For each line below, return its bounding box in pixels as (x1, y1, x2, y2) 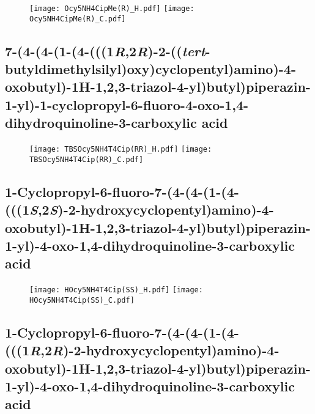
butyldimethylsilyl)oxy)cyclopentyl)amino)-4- (5, 59, 296, 78)
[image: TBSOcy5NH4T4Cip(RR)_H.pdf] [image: (29, 145, 212, 154)
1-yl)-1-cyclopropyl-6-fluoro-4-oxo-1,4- (5, 95, 249, 114)
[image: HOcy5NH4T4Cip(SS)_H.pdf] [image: (29, 286, 203, 295)
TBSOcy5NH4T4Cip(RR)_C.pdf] (29, 155, 144, 164)
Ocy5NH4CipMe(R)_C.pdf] (29, 14, 126, 23)
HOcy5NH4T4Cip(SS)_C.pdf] (29, 295, 135, 305)
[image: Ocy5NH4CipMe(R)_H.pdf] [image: (29, 4, 195, 13)
